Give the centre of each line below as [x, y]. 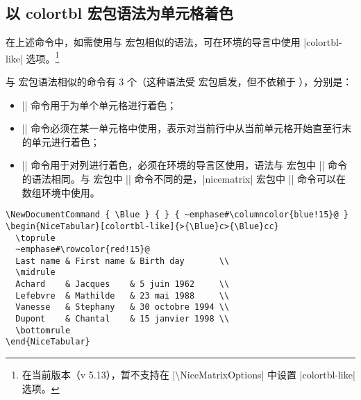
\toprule [35, 238]
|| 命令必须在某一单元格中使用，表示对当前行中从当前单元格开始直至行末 [187, 128]
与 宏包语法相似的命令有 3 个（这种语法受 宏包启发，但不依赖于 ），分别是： [179, 82]
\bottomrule [43, 330]
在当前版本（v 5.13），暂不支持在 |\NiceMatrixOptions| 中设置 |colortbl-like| [188, 375]
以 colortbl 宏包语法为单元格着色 [120, 13]
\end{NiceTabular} [48, 342]
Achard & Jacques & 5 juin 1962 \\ [123, 284]
